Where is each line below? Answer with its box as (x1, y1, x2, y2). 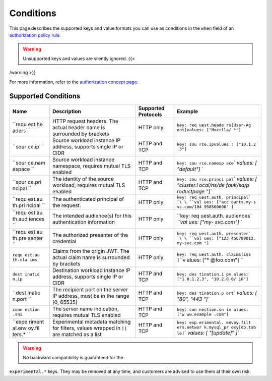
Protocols (138, 111, 162, 118)
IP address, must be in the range (52, 293, 129, 300)
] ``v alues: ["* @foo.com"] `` (177, 256, 244, 263)
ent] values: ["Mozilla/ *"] (177, 127, 241, 133)
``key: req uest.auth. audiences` (177, 212, 252, 220)
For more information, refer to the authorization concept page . (9, 79, 139, 85)
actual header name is (52, 124, 105, 131)
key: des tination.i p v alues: (177, 271, 249, 277)
